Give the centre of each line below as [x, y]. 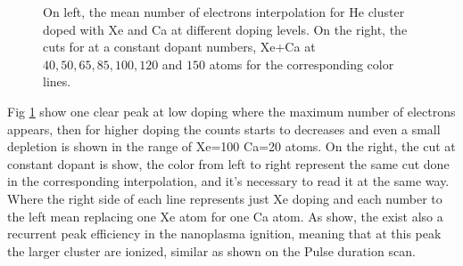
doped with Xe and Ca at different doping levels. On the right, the [225, 29]
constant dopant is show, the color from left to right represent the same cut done [228, 163]
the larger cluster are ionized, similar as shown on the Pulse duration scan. [211, 250]
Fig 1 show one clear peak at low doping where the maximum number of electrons [231, 111]
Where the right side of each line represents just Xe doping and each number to [225, 198]
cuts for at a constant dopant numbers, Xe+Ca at [179, 47]
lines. [57, 81]
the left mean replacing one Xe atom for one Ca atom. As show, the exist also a [225, 216]
